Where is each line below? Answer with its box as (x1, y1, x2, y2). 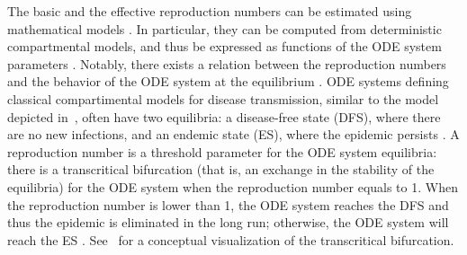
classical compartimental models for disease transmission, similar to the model (7, 89, 439, 108)
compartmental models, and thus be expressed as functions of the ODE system (7, 37, 442, 56)
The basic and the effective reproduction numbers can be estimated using (7, 2, 412, 20)
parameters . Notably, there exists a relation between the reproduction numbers (7, 54, 446, 73)
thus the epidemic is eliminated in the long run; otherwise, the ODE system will (7, 213, 449, 232)
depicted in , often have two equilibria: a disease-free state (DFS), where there (7, 107, 441, 126)
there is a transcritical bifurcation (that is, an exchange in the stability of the (7, 160, 435, 179)
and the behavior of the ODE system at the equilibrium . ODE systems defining (7, 72, 449, 91)
